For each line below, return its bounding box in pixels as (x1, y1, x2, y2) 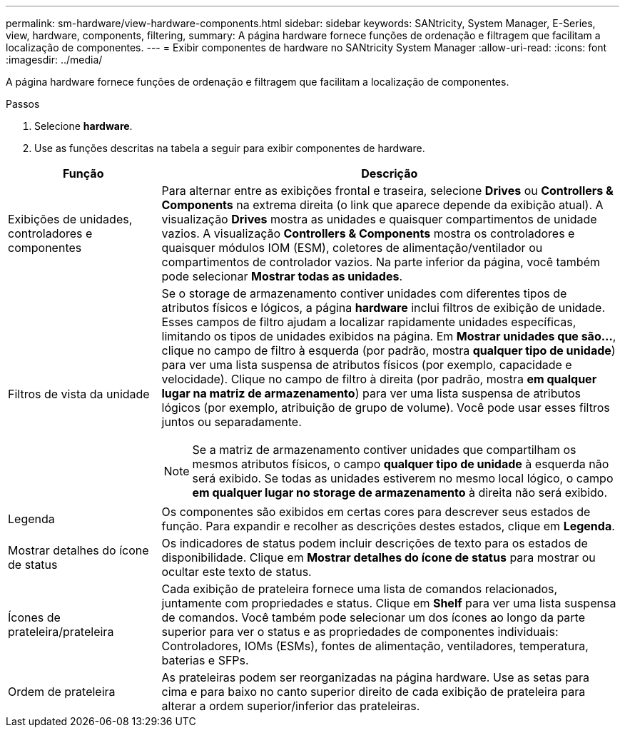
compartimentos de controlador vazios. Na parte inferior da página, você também (161, 255, 600, 269)
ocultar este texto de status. (161, 565, 312, 579)
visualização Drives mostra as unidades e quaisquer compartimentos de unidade (161, 212, 597, 226)
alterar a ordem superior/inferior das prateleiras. (161, 699, 420, 713)
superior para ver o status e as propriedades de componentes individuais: (161, 625, 559, 639)
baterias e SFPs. (161, 653, 249, 667)
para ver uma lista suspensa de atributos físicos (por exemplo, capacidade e (161, 358, 572, 372)
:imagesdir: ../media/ (6, 54, 103, 66)
